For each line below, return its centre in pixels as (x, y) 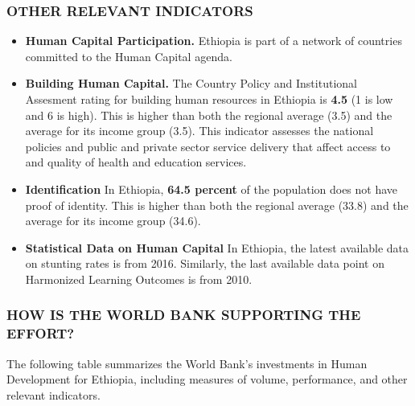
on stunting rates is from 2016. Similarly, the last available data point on (205, 263)
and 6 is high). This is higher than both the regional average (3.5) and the (209, 115)
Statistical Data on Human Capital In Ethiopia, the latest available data (217, 247)
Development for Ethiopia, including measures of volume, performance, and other (207, 379)
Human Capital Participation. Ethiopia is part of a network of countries (214, 41)
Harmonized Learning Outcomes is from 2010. (139, 279)
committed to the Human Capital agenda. (129, 56)
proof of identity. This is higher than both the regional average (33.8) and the (217, 205)
